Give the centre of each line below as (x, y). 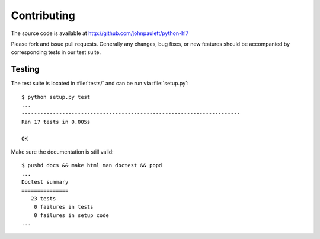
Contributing (43, 15)
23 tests (43, 198)
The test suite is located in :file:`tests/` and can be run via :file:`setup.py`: (100, 84)
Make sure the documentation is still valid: (62, 152)
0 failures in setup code (71, 215)
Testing (25, 69)
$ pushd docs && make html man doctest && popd (92, 165)
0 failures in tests (63, 207)
